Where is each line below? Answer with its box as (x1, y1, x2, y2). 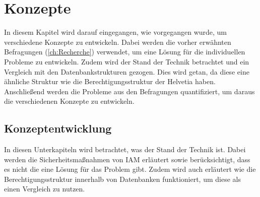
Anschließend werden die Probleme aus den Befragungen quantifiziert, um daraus (4, 86, 255, 96)
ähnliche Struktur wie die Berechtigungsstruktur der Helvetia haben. (4, 76, 216, 87)
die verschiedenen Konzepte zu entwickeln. (4, 96, 135, 106)
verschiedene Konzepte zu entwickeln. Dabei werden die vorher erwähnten (4, 36, 231, 47)
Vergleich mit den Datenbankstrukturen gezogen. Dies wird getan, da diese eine (4, 66, 249, 77)
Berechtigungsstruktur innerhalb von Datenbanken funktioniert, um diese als (4, 173, 241, 184)
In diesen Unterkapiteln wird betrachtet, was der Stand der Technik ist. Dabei (4, 144, 246, 155)
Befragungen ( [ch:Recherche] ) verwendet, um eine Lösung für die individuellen (4, 46, 245, 57)
